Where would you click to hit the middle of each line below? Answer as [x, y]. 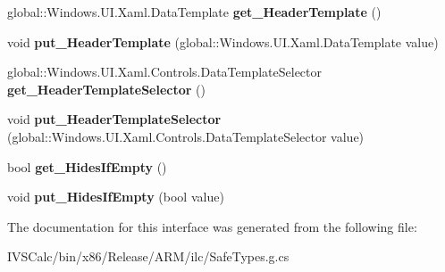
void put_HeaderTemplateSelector [114, 119]
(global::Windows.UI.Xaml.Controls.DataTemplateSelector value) [186, 136]
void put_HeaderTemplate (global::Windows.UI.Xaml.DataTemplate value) [223, 41]
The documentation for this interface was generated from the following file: [212, 226]
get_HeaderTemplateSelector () [106, 89]
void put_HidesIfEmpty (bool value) [116, 197]
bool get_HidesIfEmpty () [87, 166]
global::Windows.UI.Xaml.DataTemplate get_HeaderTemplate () [194, 12]
